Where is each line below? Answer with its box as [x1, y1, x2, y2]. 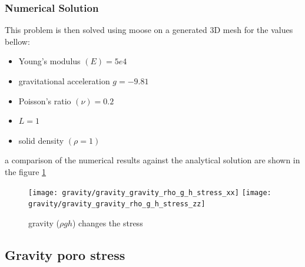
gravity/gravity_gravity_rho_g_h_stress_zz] [28, 200, 205, 209]
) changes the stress [72, 216, 143, 229]
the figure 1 [5, 165, 47, 177]
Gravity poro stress [5, 245, 125, 263]
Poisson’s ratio [18, 94, 71, 107]
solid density [18, 134, 64, 146]
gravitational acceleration [18, 75, 110, 87]
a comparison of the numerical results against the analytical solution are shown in [5, 154, 300, 166]
